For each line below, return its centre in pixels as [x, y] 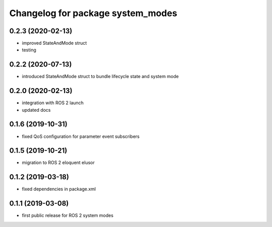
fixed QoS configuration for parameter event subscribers [81, 136]
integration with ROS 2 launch [53, 103]
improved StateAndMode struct [54, 43]
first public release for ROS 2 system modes [67, 215]
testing [29, 50]
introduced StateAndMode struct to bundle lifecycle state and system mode [100, 77]
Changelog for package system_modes [93, 13]
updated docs [36, 110]
